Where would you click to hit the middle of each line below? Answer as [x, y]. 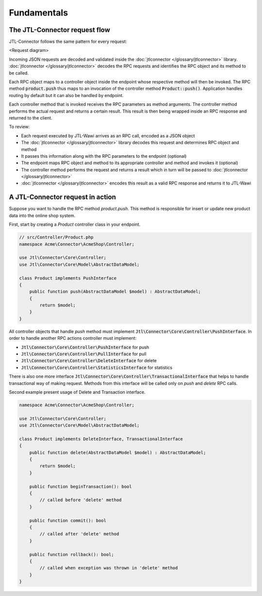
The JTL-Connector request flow [59, 30]
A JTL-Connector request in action [62, 197]
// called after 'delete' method [79, 534]
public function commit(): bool [68, 520]
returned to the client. [31, 118]
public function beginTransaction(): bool [81, 486]
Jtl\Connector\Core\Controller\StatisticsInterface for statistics [97, 367]
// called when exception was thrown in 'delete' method [109, 568]
